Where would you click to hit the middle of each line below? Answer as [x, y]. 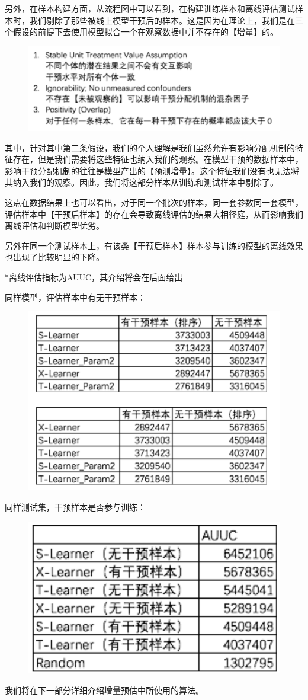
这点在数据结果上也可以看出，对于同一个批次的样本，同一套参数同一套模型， [154, 202]
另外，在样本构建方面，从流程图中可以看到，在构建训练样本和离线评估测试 [150, 8]
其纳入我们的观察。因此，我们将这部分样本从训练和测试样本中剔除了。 [142, 182]
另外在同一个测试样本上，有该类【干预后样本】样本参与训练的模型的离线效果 [154, 245]
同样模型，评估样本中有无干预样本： [75, 297]
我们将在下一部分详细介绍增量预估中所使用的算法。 [104, 690]
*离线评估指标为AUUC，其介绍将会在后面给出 [94, 277]
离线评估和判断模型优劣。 [54, 226]
